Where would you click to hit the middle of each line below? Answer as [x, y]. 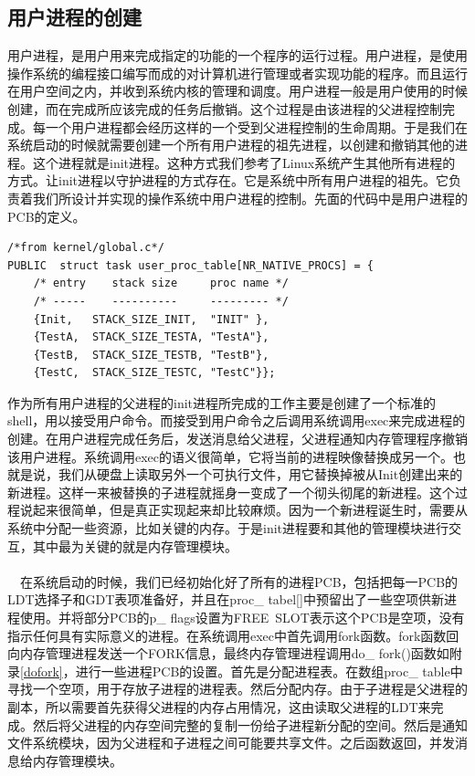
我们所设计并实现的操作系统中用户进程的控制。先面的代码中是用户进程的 [250, 198]
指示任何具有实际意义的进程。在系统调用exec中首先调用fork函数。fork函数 [227, 635]
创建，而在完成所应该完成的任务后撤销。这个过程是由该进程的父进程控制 [225, 108]
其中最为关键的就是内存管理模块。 [135, 545]
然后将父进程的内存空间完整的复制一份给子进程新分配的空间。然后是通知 [250, 724]
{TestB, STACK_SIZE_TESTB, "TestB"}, [151, 355]
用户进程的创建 [74, 17]
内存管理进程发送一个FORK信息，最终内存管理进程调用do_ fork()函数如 [234, 653]
